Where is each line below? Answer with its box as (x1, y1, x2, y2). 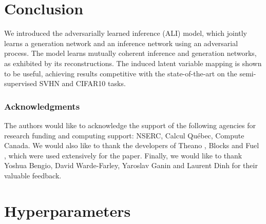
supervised (4, 78, 37, 89)
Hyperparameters (4, 200, 131, 221)
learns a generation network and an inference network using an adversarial (4, 37, 238, 48)
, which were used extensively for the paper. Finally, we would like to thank (4, 150, 242, 160)
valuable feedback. (4, 170, 62, 180)
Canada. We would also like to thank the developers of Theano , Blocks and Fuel (4, 140, 259, 151)
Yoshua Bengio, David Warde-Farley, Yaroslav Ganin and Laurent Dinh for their (4, 160, 258, 171)
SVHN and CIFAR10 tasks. (39, 78, 126, 89)
